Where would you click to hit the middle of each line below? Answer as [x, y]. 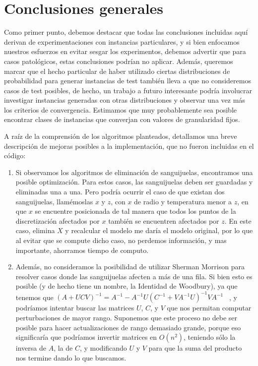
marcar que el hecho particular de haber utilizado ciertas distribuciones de [117, 71]
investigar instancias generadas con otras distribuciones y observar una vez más [125, 100]
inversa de [31, 348]
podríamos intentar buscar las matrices [75, 308]
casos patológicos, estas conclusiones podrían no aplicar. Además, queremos [119, 61]
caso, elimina [35, 230]
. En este [238, 220]
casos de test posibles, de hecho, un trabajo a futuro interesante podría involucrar [128, 90]
